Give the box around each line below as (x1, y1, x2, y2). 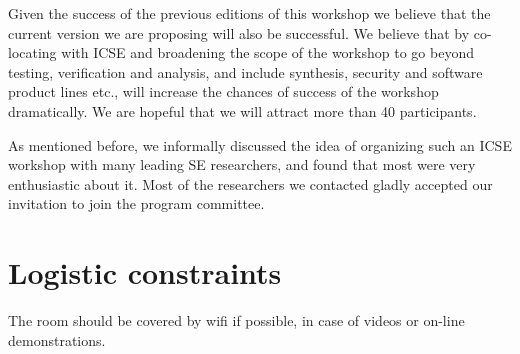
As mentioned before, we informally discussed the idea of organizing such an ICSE (8, 134, 512, 155)
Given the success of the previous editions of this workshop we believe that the (8, 3, 491, 23)
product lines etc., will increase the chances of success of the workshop (8, 81, 439, 102)
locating (8, 42, 57, 63)
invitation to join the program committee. (8, 193, 265, 214)
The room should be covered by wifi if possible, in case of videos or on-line (8, 310, 465, 331)
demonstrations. (8, 329, 106, 350)
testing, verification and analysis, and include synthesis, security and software (8, 61, 483, 82)
